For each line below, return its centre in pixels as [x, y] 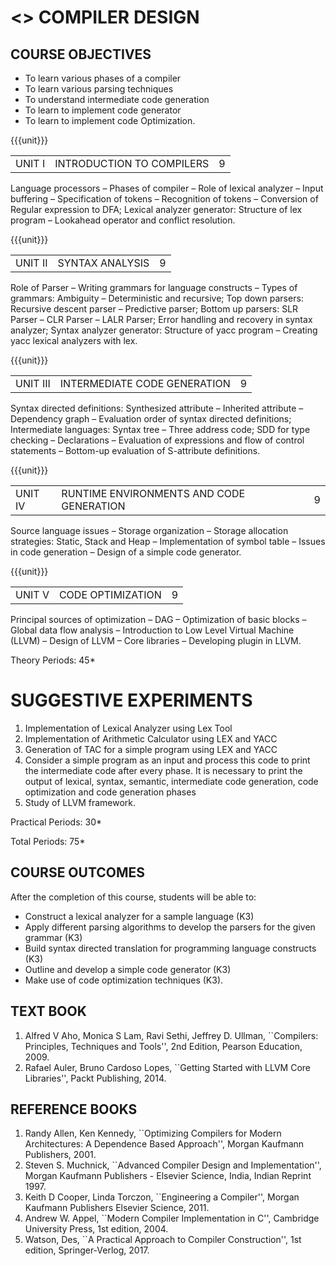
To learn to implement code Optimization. [110, 120]
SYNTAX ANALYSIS [103, 263]
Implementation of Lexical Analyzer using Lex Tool [128, 728]
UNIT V [32, 594]
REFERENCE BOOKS [74, 1109]
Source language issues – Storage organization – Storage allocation [149, 530]
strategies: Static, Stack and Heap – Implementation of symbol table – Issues [168, 541]
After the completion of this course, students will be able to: [133, 897]
